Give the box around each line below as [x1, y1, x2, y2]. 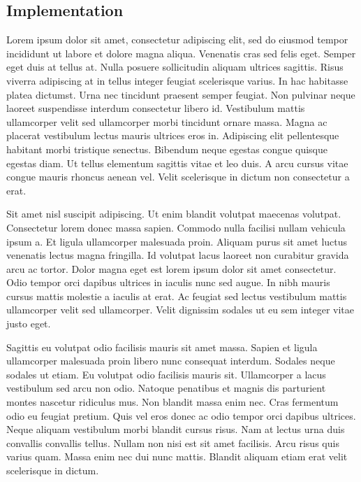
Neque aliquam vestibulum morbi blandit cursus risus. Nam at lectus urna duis [6, 422, 345, 437]
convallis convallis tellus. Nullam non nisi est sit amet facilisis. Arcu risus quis [6, 435, 339, 450]
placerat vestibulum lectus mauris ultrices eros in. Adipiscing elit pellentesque [6, 128, 339, 143]
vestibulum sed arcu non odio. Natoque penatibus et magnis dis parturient [6, 381, 326, 395]
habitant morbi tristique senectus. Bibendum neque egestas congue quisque [6, 141, 328, 156]
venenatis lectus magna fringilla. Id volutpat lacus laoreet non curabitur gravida [6, 248, 349, 262]
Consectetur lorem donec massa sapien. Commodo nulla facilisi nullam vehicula [6, 220, 346, 234]
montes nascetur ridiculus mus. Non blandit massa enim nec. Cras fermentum [6, 395, 339, 409]
